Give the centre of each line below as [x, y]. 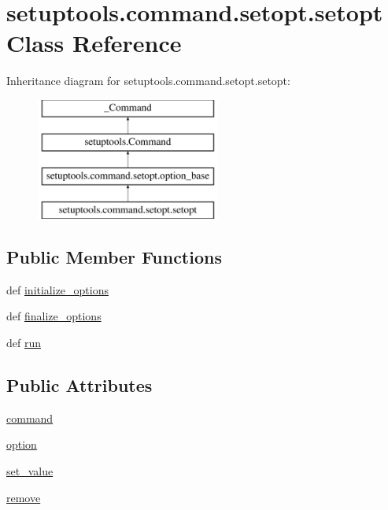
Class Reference [94, 43]
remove [24, 497]
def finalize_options [54, 316]
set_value [30, 471]
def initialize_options [57, 289]
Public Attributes [79, 385]
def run [24, 343]
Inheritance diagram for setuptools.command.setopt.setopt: [148, 81]
